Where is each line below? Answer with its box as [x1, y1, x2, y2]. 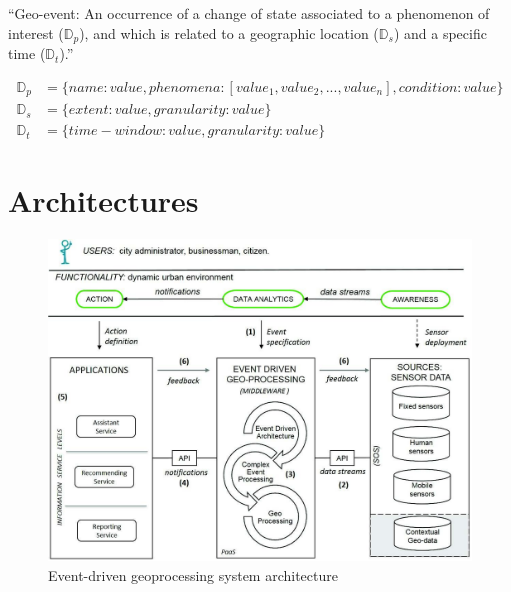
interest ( [8, 22, 64, 43]
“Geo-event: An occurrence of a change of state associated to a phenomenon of [8, 3, 490, 23]
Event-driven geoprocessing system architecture [48, 565, 338, 586]
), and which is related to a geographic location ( [79, 22, 379, 43]
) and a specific [393, 22, 487, 43]
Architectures [8, 180, 199, 221]
